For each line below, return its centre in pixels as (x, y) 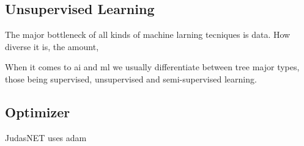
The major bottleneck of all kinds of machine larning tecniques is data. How (148, 35)
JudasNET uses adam (46, 137)
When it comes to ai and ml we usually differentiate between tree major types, (152, 67)
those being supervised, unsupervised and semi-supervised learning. (131, 78)
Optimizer (38, 111)
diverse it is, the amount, (52, 46)
